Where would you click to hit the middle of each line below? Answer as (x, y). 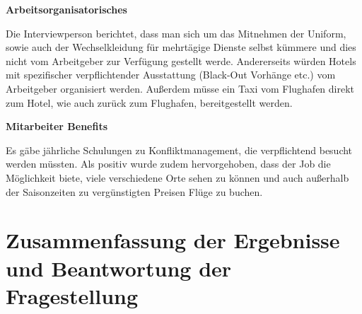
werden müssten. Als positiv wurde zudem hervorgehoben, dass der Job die (168, 164)
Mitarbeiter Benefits (57, 126)
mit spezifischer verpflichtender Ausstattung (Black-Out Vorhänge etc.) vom (171, 75)
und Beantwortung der (119, 268)
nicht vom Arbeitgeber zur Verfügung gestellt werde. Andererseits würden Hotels (181, 60)
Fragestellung (72, 295)
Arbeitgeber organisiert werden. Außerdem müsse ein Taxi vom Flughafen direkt (180, 88)
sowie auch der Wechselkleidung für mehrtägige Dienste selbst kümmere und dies (181, 47)
